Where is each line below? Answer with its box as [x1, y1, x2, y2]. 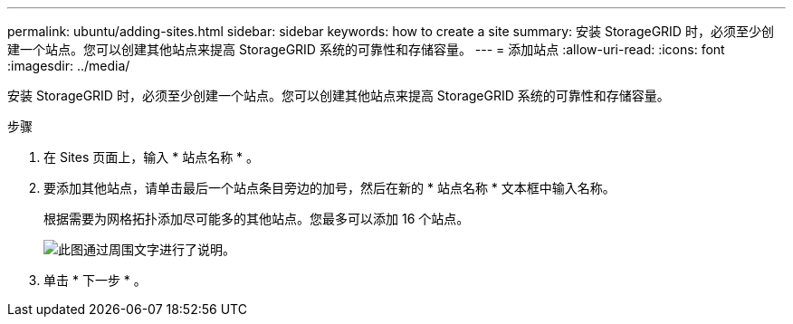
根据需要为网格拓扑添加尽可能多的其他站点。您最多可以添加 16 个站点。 [43, 211, 470, 226]
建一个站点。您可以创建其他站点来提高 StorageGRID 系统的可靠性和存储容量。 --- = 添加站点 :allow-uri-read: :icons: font [7, 42, 725, 57]
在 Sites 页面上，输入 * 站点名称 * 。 [43, 149, 260, 165]
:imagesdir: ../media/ [7, 58, 130, 73]
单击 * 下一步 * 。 [43, 272, 147, 288]
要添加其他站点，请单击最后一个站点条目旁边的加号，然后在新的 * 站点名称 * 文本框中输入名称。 [43, 180, 616, 195]
